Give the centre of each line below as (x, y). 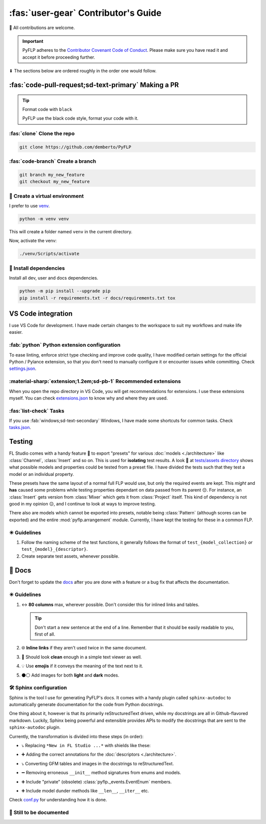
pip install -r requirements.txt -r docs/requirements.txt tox (98, 298)
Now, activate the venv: (33, 241)
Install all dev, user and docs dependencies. (54, 278)
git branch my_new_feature (52, 175)
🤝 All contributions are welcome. (42, 28)
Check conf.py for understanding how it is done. (58, 800)
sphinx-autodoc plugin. (35, 727)
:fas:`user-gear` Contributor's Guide (85, 13)
